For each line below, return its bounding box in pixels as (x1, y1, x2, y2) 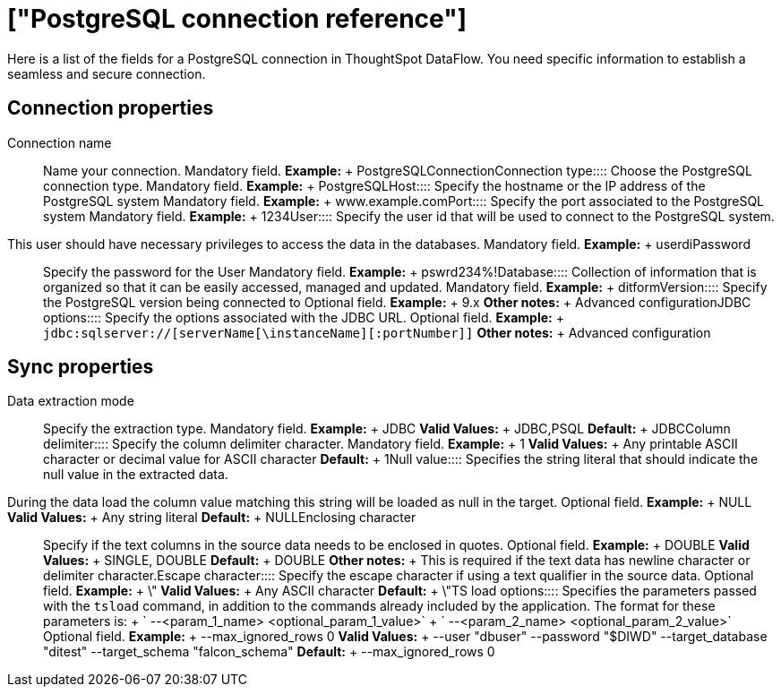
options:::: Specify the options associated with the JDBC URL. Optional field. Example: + (43, 309, 564, 325)
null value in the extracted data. (43, 467, 228, 483)
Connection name (7, 134, 112, 150)
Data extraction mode (7, 393, 134, 409)
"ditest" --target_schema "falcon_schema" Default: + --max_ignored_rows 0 (43, 644, 495, 660)
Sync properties (7, 356, 154, 379)
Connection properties (7, 97, 214, 120)
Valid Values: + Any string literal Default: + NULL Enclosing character (7, 510, 416, 526)
